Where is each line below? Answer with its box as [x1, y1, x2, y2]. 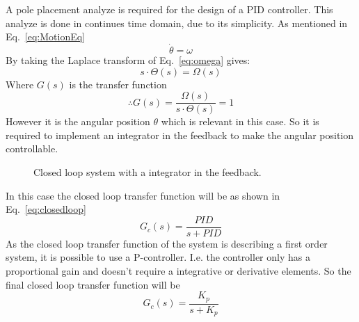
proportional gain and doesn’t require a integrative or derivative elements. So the [6, 264, 351, 278]
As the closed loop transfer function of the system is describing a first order [6, 236, 328, 250]
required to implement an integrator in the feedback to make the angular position [6, 127, 354, 142]
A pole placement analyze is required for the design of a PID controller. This [6, 2, 333, 16]
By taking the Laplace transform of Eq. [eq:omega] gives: [6, 53, 250, 67]
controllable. [6, 141, 58, 156]
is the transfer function [69, 77, 167, 91]
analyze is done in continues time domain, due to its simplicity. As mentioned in [6, 15, 348, 30]
